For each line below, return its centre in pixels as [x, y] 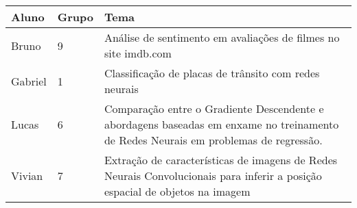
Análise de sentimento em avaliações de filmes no [222, 37]
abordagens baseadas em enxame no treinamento [221, 124]
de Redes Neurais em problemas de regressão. [213, 140]
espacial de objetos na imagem [177, 191]
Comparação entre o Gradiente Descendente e [214, 108]
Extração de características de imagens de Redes [221, 160]
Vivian [27, 175]
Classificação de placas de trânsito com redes [212, 73]
